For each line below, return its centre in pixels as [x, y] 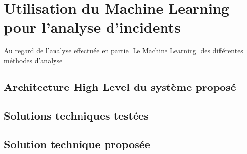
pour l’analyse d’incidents [92, 27]
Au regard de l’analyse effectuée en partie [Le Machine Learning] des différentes [123, 51]
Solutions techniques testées [76, 115]
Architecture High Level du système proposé [120, 86]
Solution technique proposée [77, 144]
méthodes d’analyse [33, 60]
